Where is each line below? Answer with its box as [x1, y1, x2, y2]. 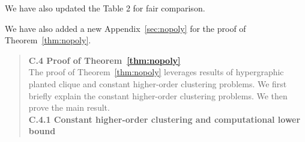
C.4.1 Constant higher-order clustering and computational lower [28, 113, 301, 125]
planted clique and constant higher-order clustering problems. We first [28, 77, 287, 90]
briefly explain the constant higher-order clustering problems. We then [28, 89, 288, 102]
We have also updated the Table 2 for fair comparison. [5, 2, 205, 14]
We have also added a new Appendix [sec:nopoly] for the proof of [5, 22, 246, 34]
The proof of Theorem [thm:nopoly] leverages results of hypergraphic [28, 66, 284, 78]
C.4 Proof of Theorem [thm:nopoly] [28, 54, 181, 66]
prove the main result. [28, 101, 110, 114]
